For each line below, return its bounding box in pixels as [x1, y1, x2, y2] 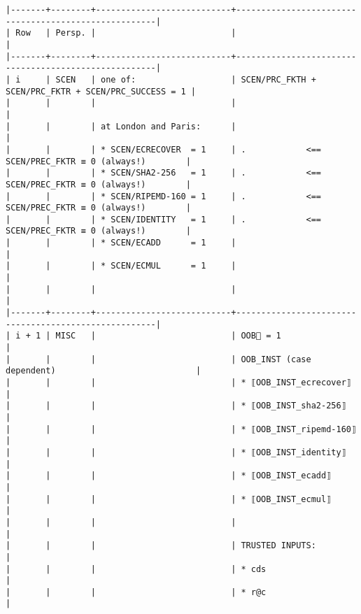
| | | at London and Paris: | [6, 121, 236, 131]
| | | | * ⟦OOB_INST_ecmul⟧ [6, 494, 332, 504]
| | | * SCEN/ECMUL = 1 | [6, 261, 236, 271]
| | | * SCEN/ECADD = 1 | [6, 238, 236, 248]
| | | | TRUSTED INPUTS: [6, 541, 316, 551]
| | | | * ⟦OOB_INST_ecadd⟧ [6, 471, 332, 481]
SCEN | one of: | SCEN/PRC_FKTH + [55, 74, 316, 85]
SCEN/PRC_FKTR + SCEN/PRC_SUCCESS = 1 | [6, 86, 197, 97]
